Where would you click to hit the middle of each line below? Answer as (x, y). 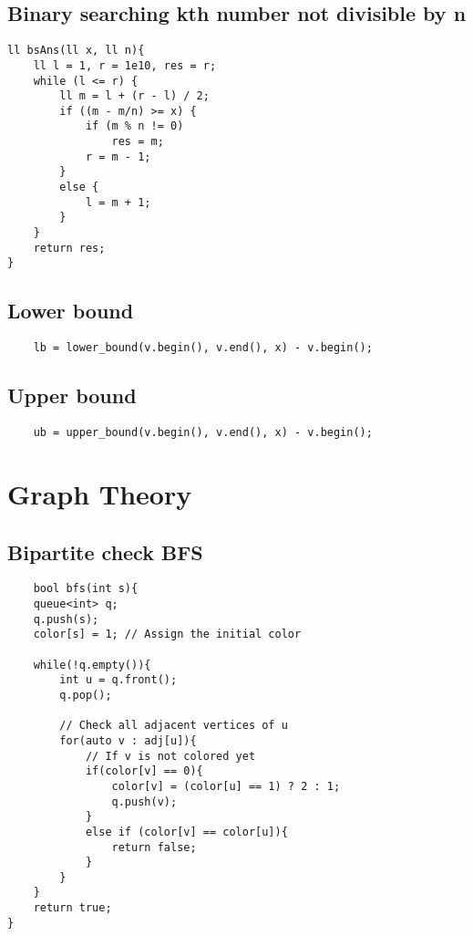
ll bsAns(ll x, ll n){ (76, 51)
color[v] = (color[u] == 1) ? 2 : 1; (226, 786)
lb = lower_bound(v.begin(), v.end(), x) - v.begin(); (203, 348)
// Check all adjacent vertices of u (174, 726)
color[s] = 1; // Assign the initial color (167, 634)
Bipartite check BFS (105, 551)
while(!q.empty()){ (92, 665)
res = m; (138, 142)
